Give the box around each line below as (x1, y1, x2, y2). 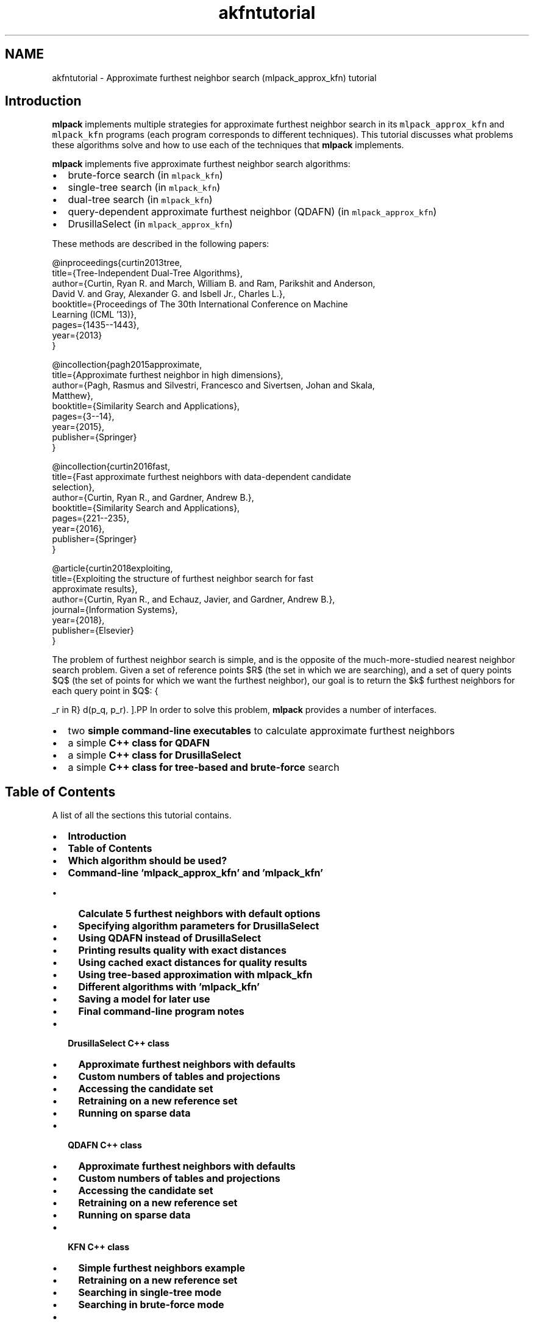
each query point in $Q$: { (52, 685, 158, 696)
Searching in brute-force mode (78, 1298, 224, 1311)
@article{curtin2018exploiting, (52, 563, 173, 574)
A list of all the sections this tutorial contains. (52, 810, 232, 821)
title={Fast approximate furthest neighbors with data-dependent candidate (52, 471, 351, 482)
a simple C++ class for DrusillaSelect (68, 749, 241, 762)
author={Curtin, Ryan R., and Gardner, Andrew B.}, (52, 492, 254, 503)
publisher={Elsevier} (52, 625, 134, 636)
